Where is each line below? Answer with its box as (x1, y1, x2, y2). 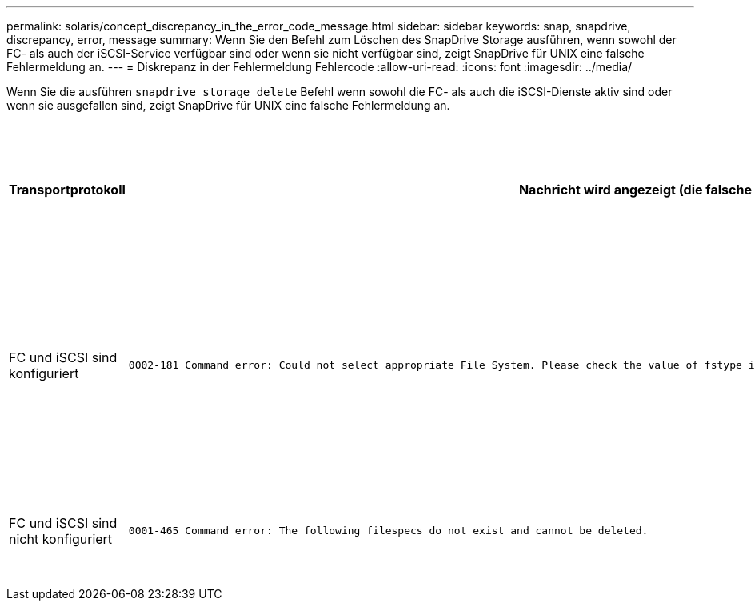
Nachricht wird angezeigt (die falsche (518, 182, 752, 198)
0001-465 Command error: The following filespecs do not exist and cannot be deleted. (128, 525, 649, 537)
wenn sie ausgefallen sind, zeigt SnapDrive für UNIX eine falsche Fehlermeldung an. (6, 98, 450, 112)
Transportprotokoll (9, 182, 126, 198)
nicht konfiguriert (9, 530, 113, 547)
